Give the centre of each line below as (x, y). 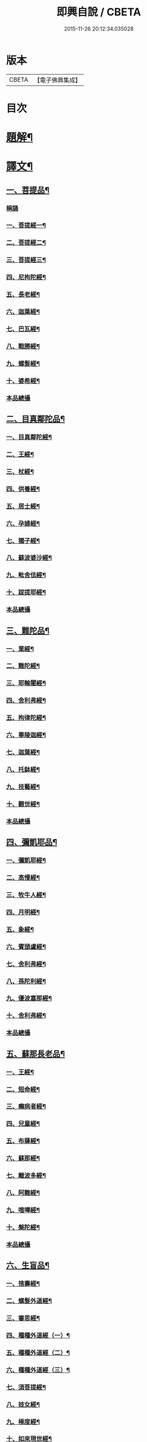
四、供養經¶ (23, 489)
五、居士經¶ (23, 506)
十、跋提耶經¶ (26, 592)
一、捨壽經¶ (23, 1284)
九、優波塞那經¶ (29, 998)
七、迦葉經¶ (23, 752)
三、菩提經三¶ (26, 260)
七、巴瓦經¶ (23, 329)
